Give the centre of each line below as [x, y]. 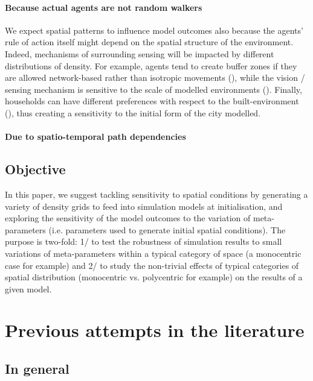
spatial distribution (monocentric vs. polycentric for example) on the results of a [154, 277]
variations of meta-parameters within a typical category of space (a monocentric [153, 253]
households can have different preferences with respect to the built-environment [152, 101]
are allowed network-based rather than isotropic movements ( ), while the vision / [155, 77]
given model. [28, 288]
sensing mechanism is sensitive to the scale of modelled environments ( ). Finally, [153, 89]
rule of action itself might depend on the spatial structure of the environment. [149, 42]
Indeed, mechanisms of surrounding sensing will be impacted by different [140, 53]
